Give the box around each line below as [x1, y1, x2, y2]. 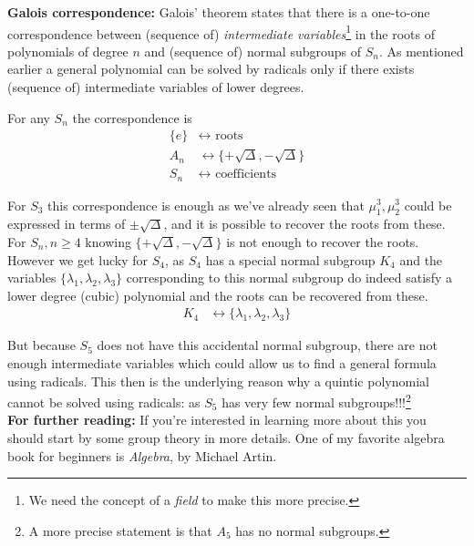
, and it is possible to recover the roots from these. [163, 214, 446, 233]
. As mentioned [378, 41, 464, 60]
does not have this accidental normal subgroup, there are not [97, 335, 438, 355]
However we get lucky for [7, 250, 149, 269]
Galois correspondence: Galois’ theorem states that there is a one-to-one [7, 3, 430, 21]
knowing [85, 232, 131, 251]
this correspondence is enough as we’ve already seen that [47, 195, 365, 214]
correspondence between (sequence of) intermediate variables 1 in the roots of [7, 21, 435, 43]
